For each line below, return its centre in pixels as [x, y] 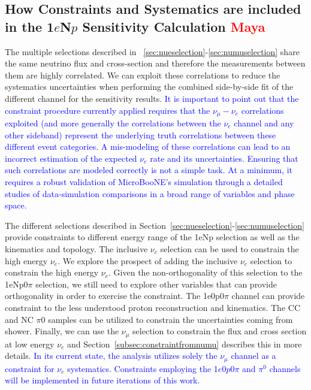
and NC [19, 319]
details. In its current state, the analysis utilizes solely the [111, 356]
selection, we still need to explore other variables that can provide [156, 284]
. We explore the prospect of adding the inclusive [148, 260]
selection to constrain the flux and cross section [220, 331]
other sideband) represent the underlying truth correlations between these [141, 134]
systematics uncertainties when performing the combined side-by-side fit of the [149, 87]
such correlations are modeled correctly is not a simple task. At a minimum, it [149, 170]
